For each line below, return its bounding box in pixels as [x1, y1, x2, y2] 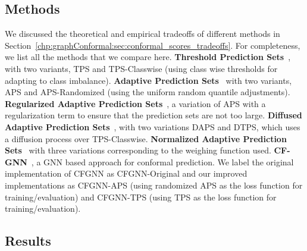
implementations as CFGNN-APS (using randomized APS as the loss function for [5, 178, 303, 191]
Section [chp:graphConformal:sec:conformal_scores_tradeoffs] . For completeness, [5, 39, 300, 51]
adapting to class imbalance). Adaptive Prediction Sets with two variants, [5, 74, 292, 86]
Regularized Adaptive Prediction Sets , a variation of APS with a [5, 97, 266, 109]
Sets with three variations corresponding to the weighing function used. [5, 144, 271, 156]
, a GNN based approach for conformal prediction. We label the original [31, 155, 294, 168]
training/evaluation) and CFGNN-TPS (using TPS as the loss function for [5, 190, 277, 203]
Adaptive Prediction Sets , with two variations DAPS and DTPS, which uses [5, 120, 300, 133]
